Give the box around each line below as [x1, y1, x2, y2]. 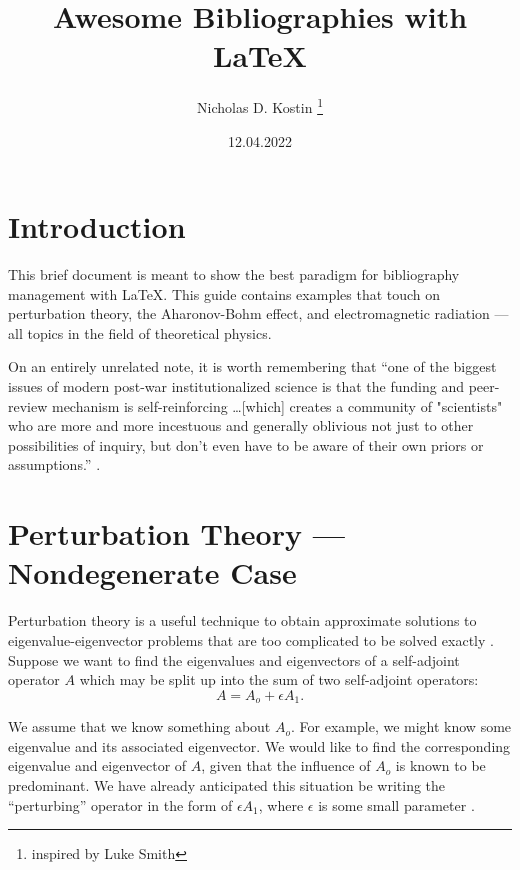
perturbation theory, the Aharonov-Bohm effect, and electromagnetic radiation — [8, 303, 509, 324]
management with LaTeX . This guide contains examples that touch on [8, 283, 441, 304]
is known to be [395, 755, 486, 776]
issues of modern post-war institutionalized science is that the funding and [8, 376, 465, 397]
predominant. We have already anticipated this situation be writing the [8, 774, 446, 795]
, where [258, 794, 304, 815]
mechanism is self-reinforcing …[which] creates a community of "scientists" [51, 395, 503, 416]
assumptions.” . [8, 454, 101, 475]
